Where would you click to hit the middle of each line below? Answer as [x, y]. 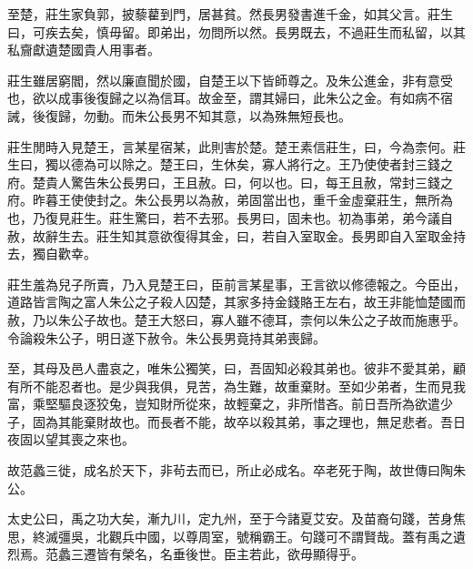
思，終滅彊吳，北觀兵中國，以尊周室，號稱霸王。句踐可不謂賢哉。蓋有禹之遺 [236, 536]
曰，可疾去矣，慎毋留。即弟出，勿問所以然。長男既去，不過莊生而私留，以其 [236, 31]
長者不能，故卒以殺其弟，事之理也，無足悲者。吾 [306, 421]
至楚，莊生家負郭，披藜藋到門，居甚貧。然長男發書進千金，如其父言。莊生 [230, 14]
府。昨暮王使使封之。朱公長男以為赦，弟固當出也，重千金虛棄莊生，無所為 [230, 200]
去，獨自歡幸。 [52, 254]
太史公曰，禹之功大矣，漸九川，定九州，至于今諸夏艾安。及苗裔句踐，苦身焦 [236, 518]
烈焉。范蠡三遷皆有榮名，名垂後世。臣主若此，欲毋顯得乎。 [186, 554]
